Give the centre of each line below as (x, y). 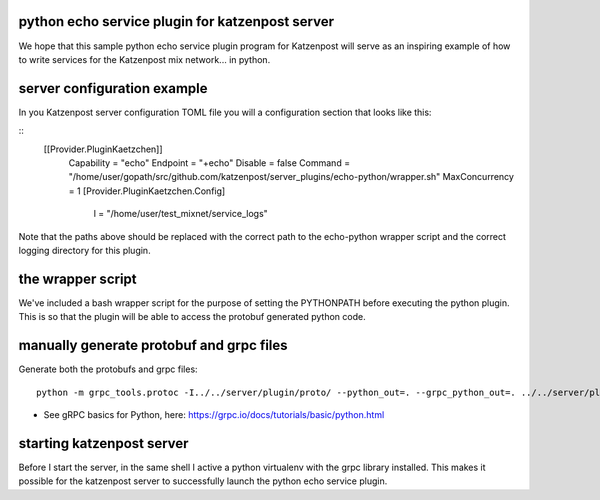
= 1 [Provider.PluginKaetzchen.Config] (147, 191)
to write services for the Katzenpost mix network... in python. (144, 59)
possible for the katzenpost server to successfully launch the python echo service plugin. (203, 481)
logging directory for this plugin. (84, 250)
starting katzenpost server (103, 443)
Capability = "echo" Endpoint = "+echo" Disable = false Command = (209, 162)
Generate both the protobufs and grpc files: (108, 369)
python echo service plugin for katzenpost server (176, 21)
